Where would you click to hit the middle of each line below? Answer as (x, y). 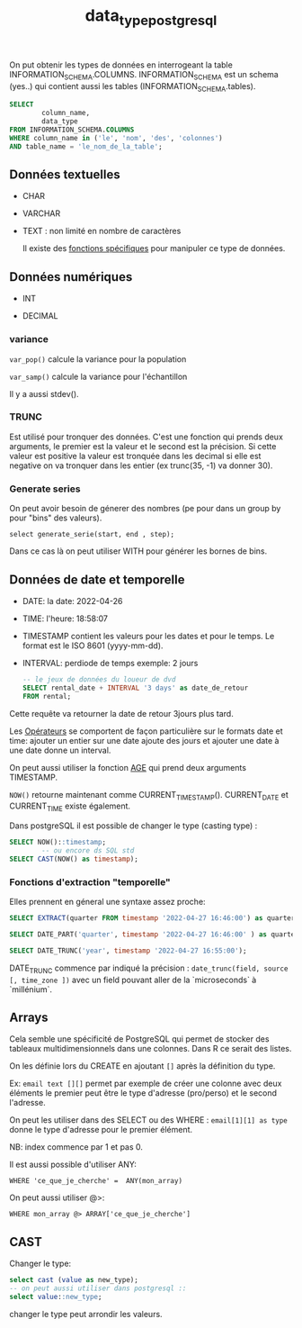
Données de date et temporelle (97, 579)
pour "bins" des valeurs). (56, 518)
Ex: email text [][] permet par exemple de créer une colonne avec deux (146, 1084)
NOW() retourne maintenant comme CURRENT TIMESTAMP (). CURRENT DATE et (149, 795)
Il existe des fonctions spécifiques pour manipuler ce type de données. (154, 248)
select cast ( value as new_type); (74, 1280)
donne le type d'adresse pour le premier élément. (101, 1130)
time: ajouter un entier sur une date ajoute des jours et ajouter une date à (144, 740)
